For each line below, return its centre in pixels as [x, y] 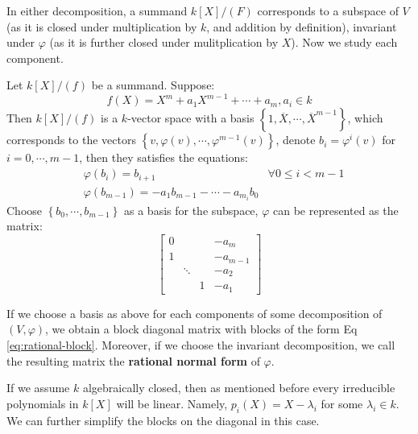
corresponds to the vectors [71, 140]
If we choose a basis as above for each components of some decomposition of [195, 313]
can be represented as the [335, 210]
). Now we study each [344, 42]
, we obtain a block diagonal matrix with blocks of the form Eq [201, 329]
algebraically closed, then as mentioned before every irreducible [239, 388]
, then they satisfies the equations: [163, 157]
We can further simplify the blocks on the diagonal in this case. [163, 420]
